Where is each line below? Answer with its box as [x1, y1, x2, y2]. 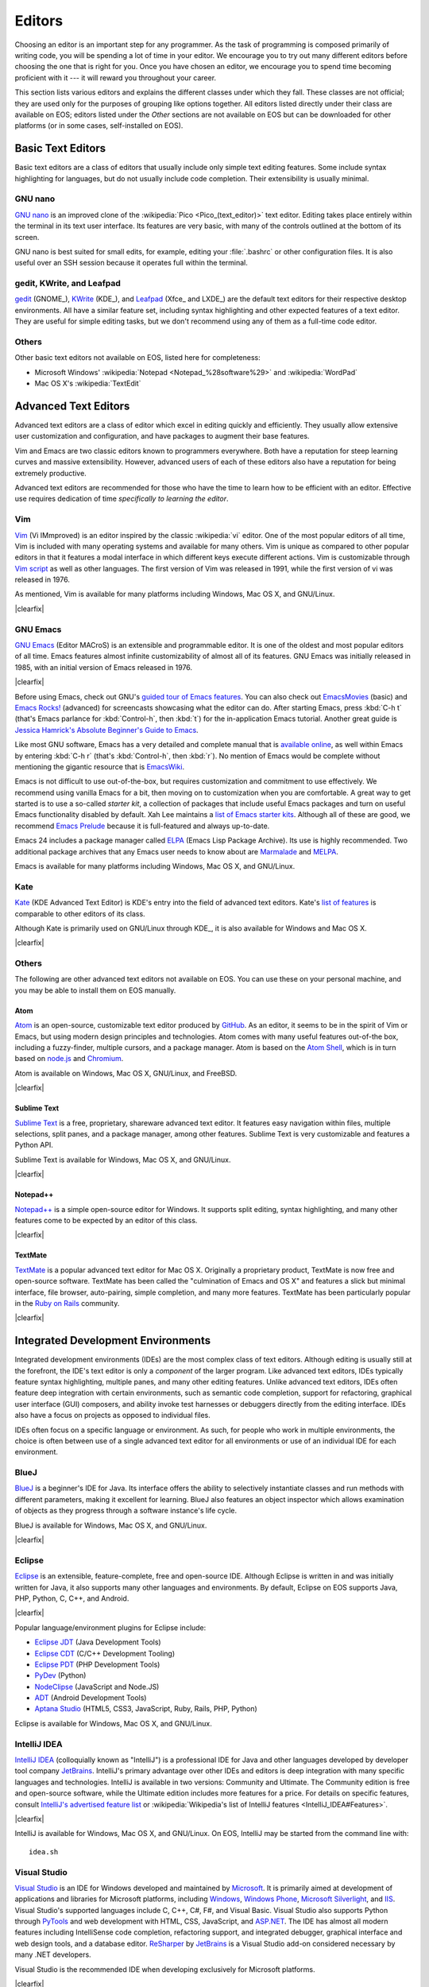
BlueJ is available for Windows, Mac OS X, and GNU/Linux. [14, 1520, 207, 1530]
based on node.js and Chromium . [14, 1054, 124, 1063]
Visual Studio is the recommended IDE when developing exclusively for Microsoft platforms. [14, 1964, 315, 1974]
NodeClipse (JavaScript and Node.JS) [34, 1682, 160, 1691]
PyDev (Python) [34, 1671, 87, 1680]
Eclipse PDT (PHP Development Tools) [34, 1660, 160, 1669]
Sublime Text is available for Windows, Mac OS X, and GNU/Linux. [14, 1155, 231, 1164]
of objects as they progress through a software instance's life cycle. [14, 1506, 238, 1516]
